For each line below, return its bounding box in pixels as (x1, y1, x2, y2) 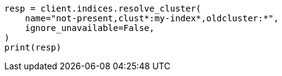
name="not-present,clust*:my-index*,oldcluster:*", (25, 13, 279, 23)
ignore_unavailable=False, (25, 23, 155, 33)
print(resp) (4, 43, 61, 52)
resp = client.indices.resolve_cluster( (4, 4, 202, 13)
